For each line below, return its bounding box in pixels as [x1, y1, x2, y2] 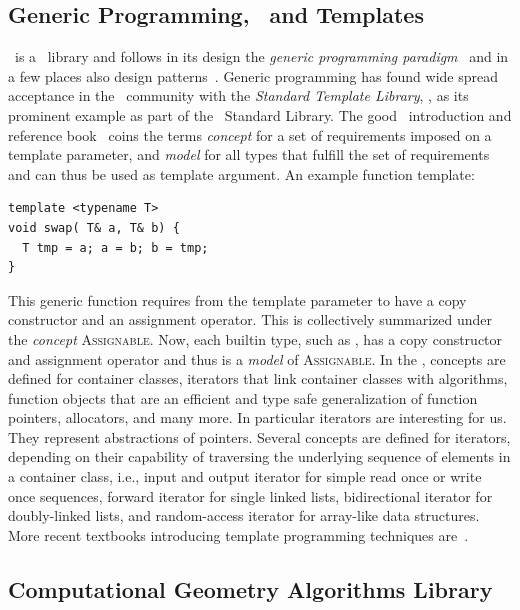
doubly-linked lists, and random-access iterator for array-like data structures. [8, 505, 480, 526]
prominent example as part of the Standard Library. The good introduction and [8, 104, 512, 125]
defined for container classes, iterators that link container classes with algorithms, [8, 368, 508, 389]
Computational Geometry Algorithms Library [8, 573, 493, 604]
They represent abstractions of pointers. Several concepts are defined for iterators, [8, 426, 511, 447]
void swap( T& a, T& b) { [8, 220, 180, 235]
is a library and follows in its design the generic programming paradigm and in [14, 46, 509, 67]
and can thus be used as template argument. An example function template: [8, 163, 475, 184]
